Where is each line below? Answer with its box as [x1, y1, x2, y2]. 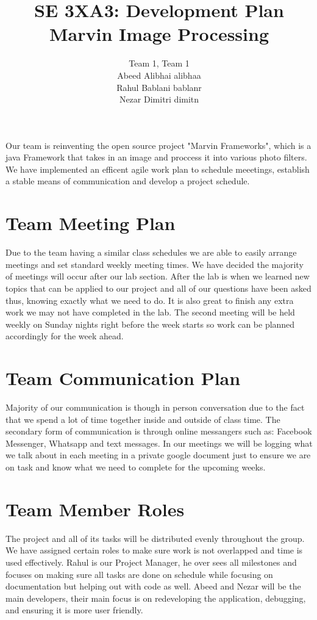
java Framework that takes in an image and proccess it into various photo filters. [5, 151, 307, 164]
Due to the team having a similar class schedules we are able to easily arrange [5, 246, 297, 259]
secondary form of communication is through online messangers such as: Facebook [5, 425, 312, 438]
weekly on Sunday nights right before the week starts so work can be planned [5, 317, 295, 330]
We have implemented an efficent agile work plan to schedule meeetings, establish [5, 162, 310, 175]
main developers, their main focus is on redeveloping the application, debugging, [5, 591, 306, 604]
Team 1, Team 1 [129, 57, 190, 70]
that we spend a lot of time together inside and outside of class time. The [5, 413, 280, 425]
